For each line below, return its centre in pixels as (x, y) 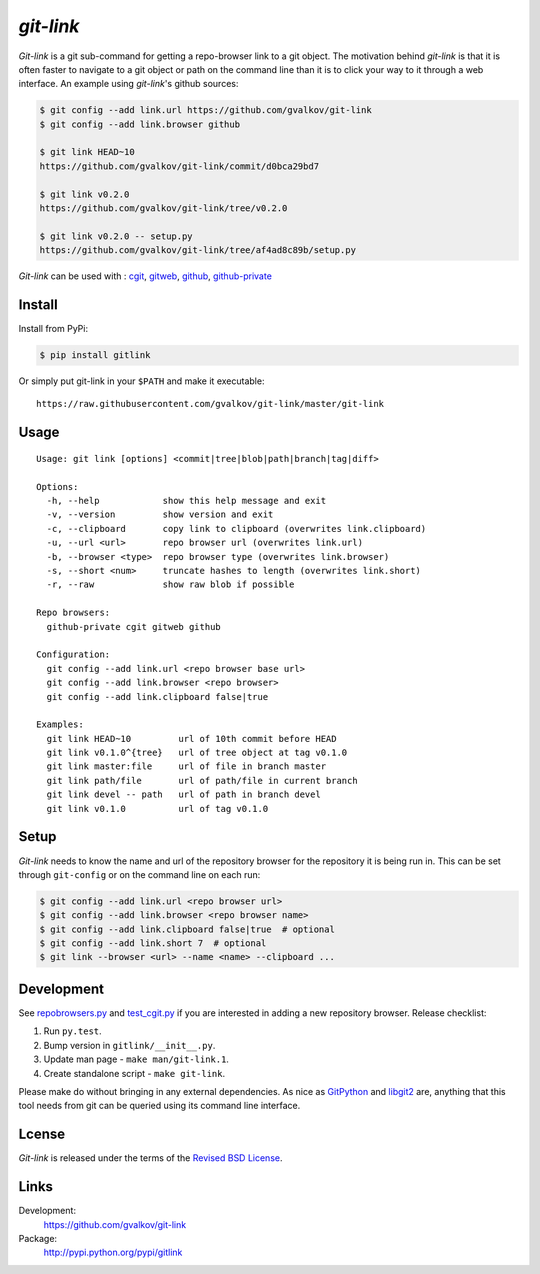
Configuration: (73, 654)
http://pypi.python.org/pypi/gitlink (113, 1252)
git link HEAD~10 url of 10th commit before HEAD (191, 738)
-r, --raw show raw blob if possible (170, 584)
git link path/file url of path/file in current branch (202, 780)
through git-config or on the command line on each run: (139, 874)
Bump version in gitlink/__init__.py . (129, 1045)
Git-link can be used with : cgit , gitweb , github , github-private (145, 276)
